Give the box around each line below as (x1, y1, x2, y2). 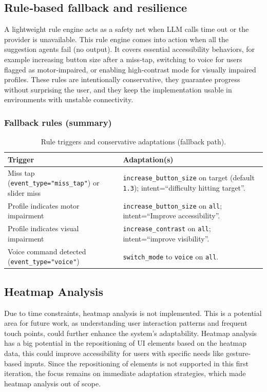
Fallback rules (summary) (4, 116, 112, 128)
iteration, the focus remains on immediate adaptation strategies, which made (4, 368, 246, 379)
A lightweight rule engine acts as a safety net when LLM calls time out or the (4, 24, 249, 34)
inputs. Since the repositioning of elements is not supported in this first (24, 358, 249, 368)
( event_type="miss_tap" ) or (8, 177, 100, 188)
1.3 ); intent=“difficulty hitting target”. (123, 182, 245, 193)
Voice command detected (8, 246, 86, 256)
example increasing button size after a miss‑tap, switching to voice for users (4, 53, 242, 64)
